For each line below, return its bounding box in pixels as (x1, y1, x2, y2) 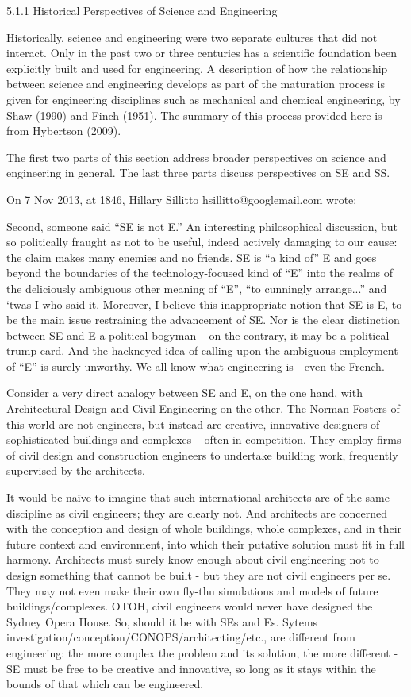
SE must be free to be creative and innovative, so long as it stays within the (6, 660, 376, 676)
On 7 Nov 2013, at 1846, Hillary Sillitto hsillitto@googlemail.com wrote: (6, 191, 357, 207)
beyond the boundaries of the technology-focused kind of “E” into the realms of (6, 264, 394, 281)
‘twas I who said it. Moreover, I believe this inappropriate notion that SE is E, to (6, 295, 402, 312)
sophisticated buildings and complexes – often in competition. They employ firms (6, 431, 401, 448)
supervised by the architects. (6, 462, 145, 479)
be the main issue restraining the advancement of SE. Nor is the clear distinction (6, 311, 400, 328)
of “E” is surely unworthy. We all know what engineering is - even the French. (6, 357, 385, 374)
